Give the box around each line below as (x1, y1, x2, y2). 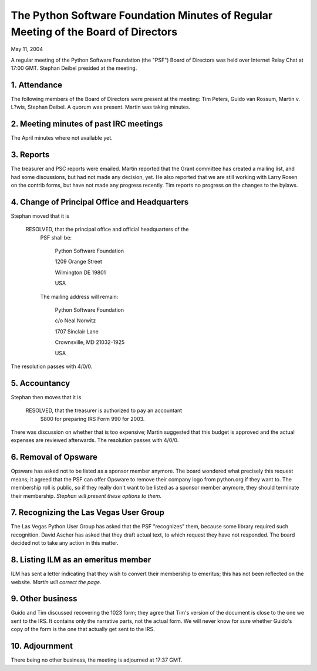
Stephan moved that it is (11, 212, 70, 220)
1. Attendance (11, 80, 63, 90)
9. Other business (11, 594, 77, 604)
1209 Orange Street (55, 258, 102, 265)
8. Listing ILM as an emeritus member (11, 555, 151, 565)
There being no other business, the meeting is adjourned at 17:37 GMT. (11, 656, 183, 663)
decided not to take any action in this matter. (11, 540, 119, 547)
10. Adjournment (11, 641, 73, 651)
